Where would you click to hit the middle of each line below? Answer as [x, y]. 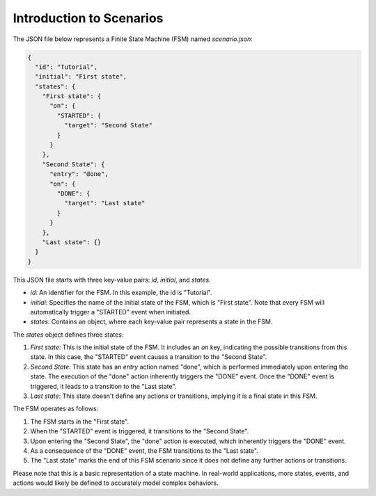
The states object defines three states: [68, 335]
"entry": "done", [79, 174]
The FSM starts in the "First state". [80, 422]
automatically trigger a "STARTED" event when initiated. [111, 312]
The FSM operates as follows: [56, 409]
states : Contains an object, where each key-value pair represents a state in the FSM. [151, 322]
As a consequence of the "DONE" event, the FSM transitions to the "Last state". [144, 450]
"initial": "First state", [81, 77]
